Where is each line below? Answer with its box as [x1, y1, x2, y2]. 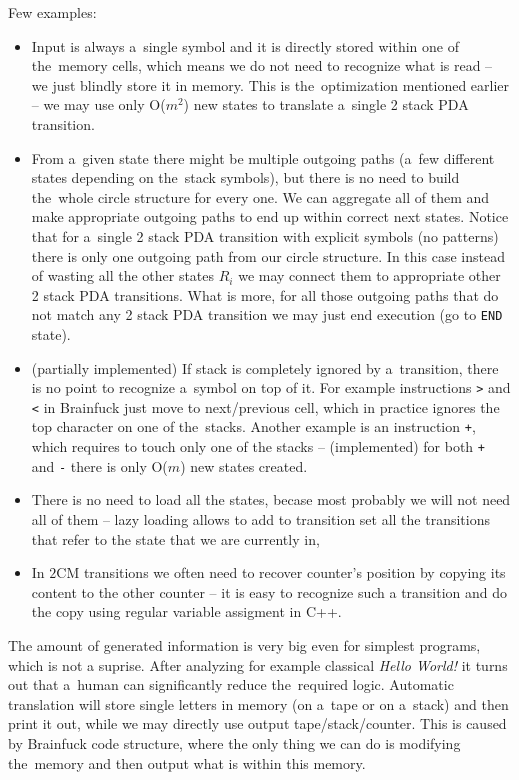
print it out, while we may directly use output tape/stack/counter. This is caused [8, 713, 507, 734]
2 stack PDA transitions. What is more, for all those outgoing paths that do [31, 284, 499, 305]
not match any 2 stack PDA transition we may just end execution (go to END [31, 304, 503, 325]
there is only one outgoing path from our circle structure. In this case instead [31, 245, 505, 266]
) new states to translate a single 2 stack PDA [183, 94, 469, 115]
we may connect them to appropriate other [238, 265, 501, 286]
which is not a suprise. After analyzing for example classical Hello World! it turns [8, 654, 508, 675]
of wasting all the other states [31, 265, 215, 286]
